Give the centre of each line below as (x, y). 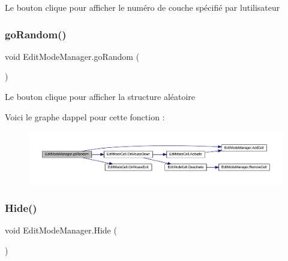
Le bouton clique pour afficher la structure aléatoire (100, 96)
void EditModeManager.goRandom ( (72, 56)
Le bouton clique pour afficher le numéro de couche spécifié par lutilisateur (142, 7)
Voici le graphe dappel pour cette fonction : (85, 116)
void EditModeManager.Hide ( (61, 230)
